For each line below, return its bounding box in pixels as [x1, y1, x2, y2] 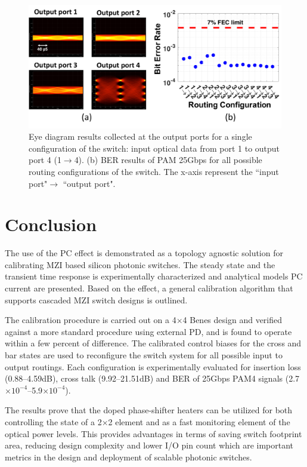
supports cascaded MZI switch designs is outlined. [5, 293, 188, 306]
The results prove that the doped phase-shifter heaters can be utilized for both [5, 404, 293, 416]
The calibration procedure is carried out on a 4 [5, 314, 176, 326]
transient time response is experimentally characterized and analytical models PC [5, 270, 303, 282]
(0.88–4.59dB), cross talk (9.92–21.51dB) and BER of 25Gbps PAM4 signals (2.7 [5, 372, 300, 385]
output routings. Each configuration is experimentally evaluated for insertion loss [5, 360, 301, 373]
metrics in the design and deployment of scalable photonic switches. [5, 450, 252, 463]
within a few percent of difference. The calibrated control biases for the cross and [5, 337, 302, 349]
